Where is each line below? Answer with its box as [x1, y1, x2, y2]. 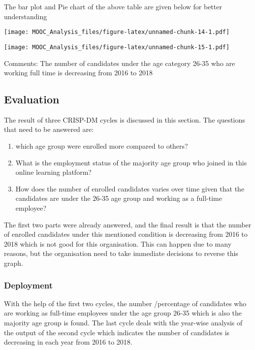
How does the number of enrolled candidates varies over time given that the [15, 183, 245, 193]
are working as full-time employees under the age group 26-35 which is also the [4, 308, 242, 318]
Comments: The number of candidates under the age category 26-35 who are [4, 58, 235, 68]
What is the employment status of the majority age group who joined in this [15, 157, 247, 167]
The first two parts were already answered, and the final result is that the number [4, 219, 252, 229]
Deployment [4, 279, 53, 291]
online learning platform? [15, 167, 92, 177]
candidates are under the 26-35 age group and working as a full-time [15, 193, 222, 203]
